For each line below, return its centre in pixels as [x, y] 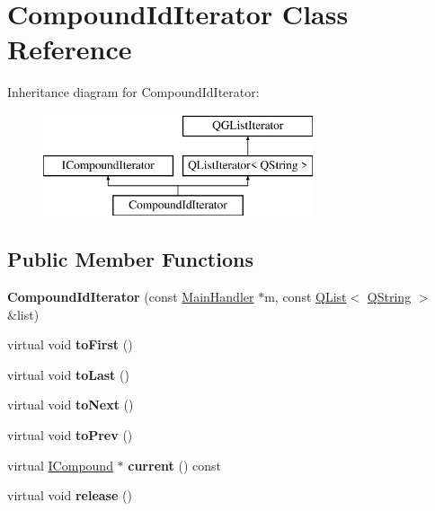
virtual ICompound [60, 465]
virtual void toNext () [71, 405]
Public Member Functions [130, 259]
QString [389, 297]
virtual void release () [70, 495]
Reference [70, 49]
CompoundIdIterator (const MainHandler [131, 297]
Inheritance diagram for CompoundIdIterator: [133, 92]
